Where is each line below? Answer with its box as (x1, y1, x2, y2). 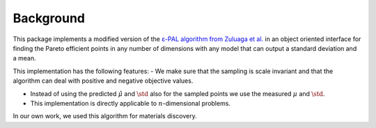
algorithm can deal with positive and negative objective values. (13, 77, 194, 85)
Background (13, 10, 85, 26)
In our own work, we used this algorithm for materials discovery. (13, 112, 198, 120)
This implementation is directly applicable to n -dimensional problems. (30, 99, 231, 107)
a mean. (13, 54, 36, 63)
